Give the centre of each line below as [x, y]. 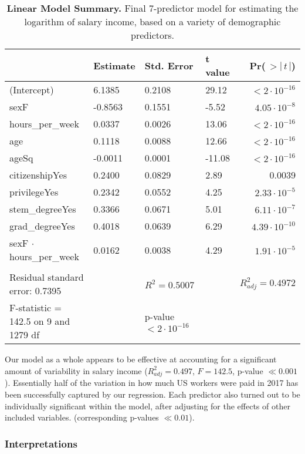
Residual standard [47, 277]
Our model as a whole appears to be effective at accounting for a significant [141, 359]
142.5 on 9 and [40, 321]
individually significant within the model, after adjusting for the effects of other [148, 406]
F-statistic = [35, 307]
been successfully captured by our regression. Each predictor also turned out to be [152, 394]
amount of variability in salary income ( [76, 370]
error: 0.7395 [35, 290]
